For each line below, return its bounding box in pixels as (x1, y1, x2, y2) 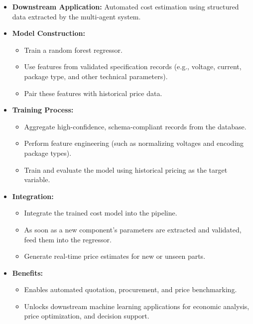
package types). (24, 147, 72, 158)
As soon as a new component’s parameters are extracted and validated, (24, 224, 242, 234)
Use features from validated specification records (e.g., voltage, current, (24, 61, 242, 72)
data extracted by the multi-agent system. (12, 11, 141, 21)
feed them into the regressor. (24, 234, 112, 244)
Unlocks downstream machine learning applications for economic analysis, (24, 301, 250, 311)
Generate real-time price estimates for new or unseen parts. (24, 251, 206, 261)
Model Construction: (12, 28, 85, 38)
